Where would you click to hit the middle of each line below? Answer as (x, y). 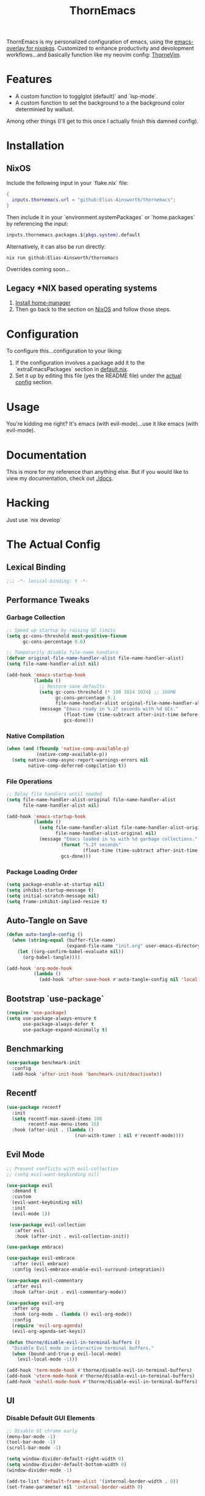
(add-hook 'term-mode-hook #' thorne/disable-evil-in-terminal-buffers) (99, 1371)
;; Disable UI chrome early (42, 1431)
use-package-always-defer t (58, 1024)
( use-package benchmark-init (43, 1063)
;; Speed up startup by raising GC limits (61, 630)
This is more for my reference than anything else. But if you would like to (98, 472)
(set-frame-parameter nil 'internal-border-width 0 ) (75, 1487)
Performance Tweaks (48, 600)
